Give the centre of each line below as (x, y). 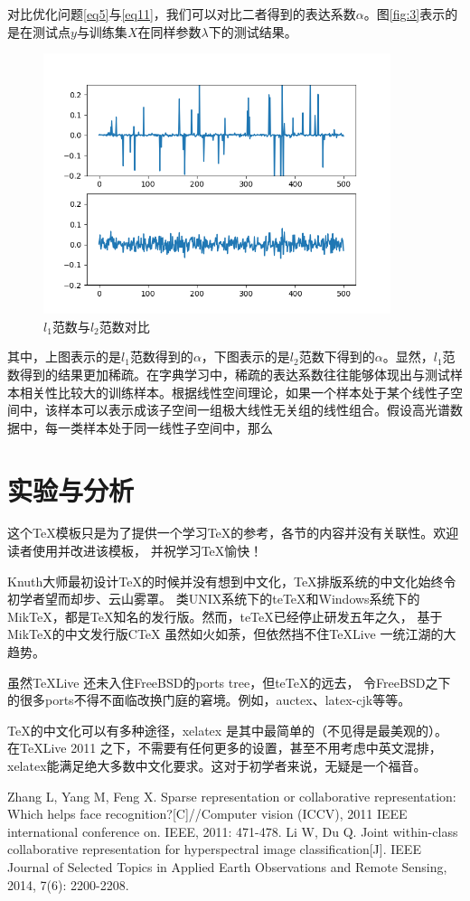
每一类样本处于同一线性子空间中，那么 (159, 427)
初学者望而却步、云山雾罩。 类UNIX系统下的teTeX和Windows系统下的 (214, 599)
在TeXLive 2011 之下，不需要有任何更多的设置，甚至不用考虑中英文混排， (225, 748)
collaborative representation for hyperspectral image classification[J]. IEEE (214, 849)
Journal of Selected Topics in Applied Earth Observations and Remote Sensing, (227, 866)
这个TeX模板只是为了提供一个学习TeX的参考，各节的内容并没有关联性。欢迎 (233, 533)
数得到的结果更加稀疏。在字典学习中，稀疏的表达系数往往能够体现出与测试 (229, 374)
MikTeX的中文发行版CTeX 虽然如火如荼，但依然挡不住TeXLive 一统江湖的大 (232, 634)
